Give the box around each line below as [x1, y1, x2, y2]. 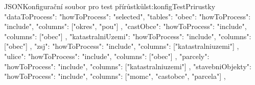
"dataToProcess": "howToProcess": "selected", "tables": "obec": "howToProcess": [4, 11, 251, 21]
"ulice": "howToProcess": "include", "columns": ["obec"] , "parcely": [4, 50, 210, 61]
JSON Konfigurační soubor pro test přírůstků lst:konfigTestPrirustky [4, 1, 216, 11]
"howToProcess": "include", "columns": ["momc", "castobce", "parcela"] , [4, 71, 226, 81]
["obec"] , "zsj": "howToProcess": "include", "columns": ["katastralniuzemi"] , [4, 41, 239, 51]
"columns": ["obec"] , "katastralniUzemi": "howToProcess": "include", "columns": [4, 31, 251, 41]
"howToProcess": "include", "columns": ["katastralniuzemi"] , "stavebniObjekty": [4, 61, 251, 71]
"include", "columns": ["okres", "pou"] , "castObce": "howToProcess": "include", [4, 21, 247, 32]
